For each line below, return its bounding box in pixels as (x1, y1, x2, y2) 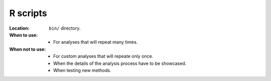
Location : (9, 25, 30, 31)
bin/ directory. (49, 25, 81, 31)
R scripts (9, 8, 47, 19)
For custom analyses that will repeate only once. (53, 53, 154, 59)
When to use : (9, 32, 38, 38)
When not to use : (9, 46, 46, 52)
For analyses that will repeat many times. (53, 39, 138, 45)
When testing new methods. (53, 67, 111, 73)
